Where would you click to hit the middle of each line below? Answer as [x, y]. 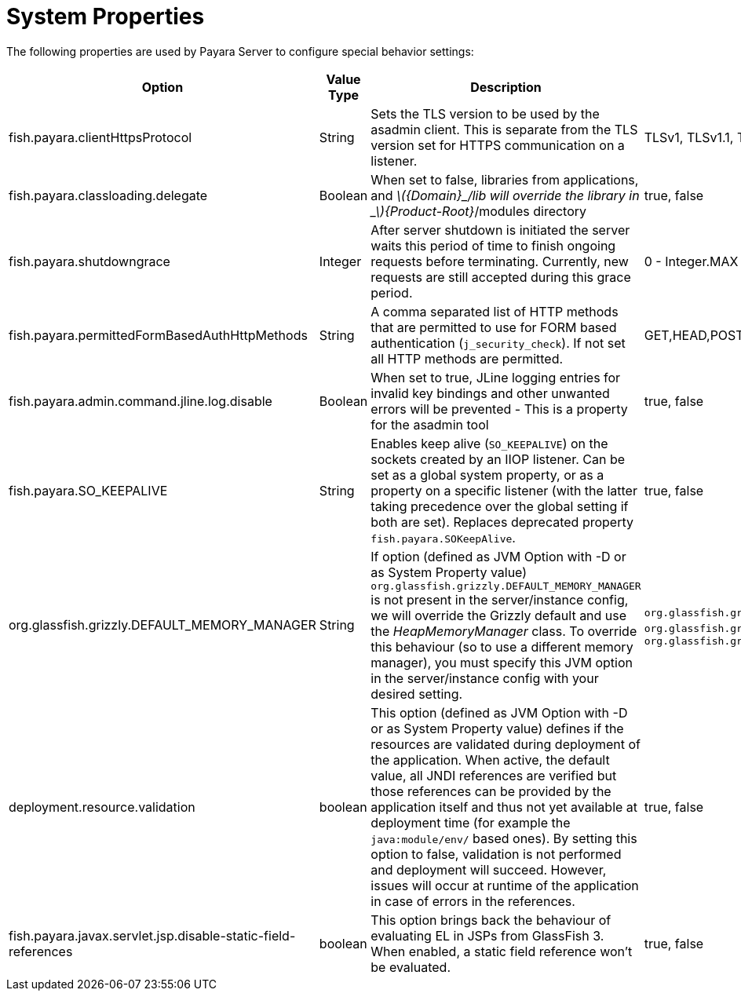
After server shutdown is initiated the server [500, 230]
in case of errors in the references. [473, 901]
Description [506, 87]
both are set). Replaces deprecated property [502, 522]
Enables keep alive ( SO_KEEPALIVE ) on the [489, 443]
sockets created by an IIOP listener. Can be [498, 459]
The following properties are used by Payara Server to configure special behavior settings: [240, 51]
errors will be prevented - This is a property [499, 409]
